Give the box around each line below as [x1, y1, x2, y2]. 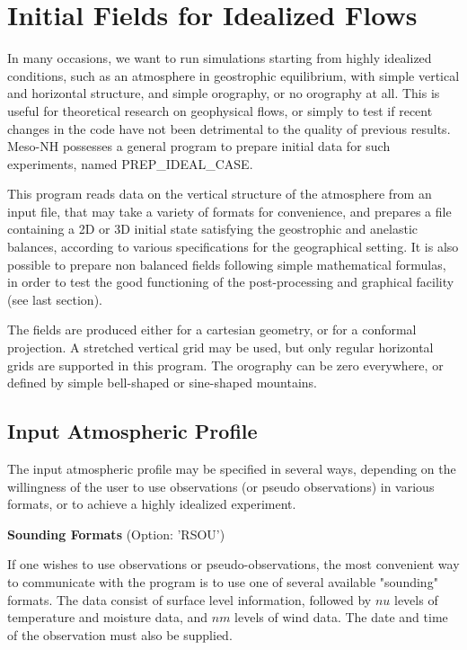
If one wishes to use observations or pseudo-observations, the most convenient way [7, 555, 460, 574]
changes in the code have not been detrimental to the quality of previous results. [7, 119, 451, 138]
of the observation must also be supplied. [7, 625, 233, 644]
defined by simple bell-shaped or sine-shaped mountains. [7, 373, 318, 392]
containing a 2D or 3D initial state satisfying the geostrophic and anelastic [7, 219, 419, 238]
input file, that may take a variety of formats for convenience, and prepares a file [7, 201, 452, 220]
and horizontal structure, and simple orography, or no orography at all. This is [7, 84, 440, 102]
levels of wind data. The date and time [234, 608, 448, 627]
